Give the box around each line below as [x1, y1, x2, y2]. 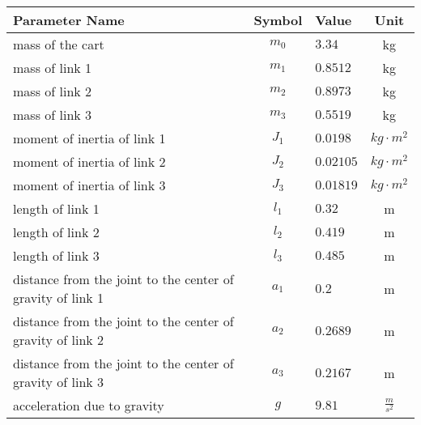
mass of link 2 [13, 82, 92, 100]
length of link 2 [13, 223, 100, 241]
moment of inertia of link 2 [13, 152, 166, 171]
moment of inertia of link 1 [13, 129, 166, 147]
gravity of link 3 [13, 372, 104, 391]
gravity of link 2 [13, 330, 104, 349]
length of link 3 [13, 246, 100, 265]
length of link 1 [13, 199, 100, 218]
